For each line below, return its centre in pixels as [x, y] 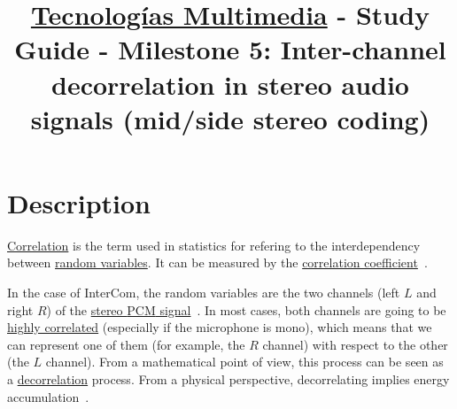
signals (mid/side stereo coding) [230, 118]
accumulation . [48, 396]
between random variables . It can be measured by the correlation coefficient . [217, 262]
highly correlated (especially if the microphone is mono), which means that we [220, 327]
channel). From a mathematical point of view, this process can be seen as [244, 362]
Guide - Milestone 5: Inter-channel [230, 49]
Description [79, 202]
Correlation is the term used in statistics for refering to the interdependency [214, 245]
